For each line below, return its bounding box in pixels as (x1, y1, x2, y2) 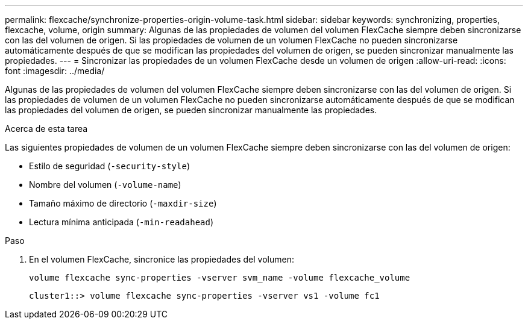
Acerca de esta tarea (5, 123, 88, 134)
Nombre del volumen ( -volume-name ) (29, 179, 181, 190)
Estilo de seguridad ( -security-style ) (29, 161, 190, 171)
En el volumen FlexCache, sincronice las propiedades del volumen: (29, 254, 294, 264)
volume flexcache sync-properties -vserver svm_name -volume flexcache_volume (29, 273, 410, 282)
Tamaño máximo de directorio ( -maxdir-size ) (29, 198, 217, 208)
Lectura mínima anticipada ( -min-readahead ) (29, 217, 214, 227)
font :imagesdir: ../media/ (5, 66, 105, 76)
